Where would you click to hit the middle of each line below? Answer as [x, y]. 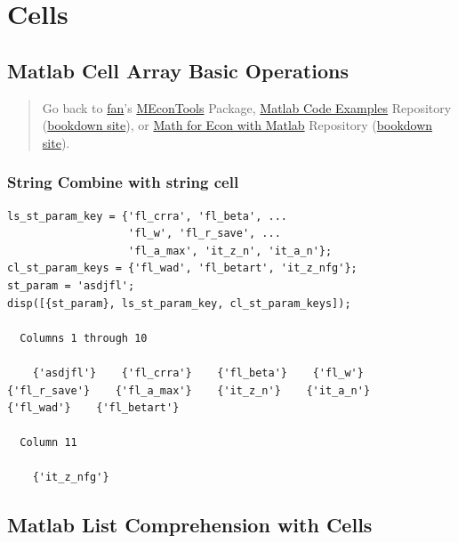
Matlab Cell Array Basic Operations [178, 70]
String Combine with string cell [123, 182]
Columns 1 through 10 [84, 338]
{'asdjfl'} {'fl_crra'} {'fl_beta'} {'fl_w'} [198, 373]
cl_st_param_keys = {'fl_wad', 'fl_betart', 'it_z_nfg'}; [182, 268]
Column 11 [48, 443]
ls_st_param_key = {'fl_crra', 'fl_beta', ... [147, 216]
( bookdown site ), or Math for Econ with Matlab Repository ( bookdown [237, 125]
